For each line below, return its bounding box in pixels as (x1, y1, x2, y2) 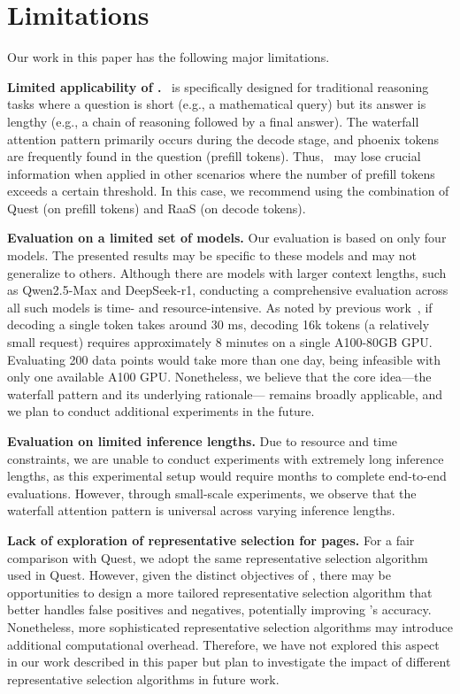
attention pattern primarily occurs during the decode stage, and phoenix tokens (7, 129, 440, 148)
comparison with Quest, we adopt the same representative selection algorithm (7, 548, 428, 567)
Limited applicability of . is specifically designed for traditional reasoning (7, 77, 429, 96)
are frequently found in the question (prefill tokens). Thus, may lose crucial (7, 147, 421, 166)
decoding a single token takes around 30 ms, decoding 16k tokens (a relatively (7, 315, 430, 334)
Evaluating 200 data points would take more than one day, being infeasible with (7, 350, 441, 368)
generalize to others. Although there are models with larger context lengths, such (7, 263, 447, 281)
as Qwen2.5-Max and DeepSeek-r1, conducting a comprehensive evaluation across (7, 281, 448, 299)
